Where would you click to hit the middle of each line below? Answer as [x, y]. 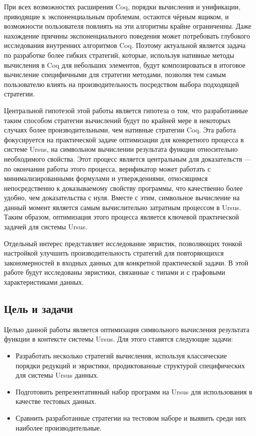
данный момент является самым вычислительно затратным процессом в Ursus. [123, 207]
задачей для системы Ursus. [46, 227]
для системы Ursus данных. [57, 375]
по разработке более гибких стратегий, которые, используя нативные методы [119, 55]
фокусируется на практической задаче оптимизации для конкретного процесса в [124, 139]
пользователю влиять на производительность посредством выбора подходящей [122, 84]
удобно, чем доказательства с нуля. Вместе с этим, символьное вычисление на [122, 197]
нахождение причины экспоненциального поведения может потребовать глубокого [127, 35]
